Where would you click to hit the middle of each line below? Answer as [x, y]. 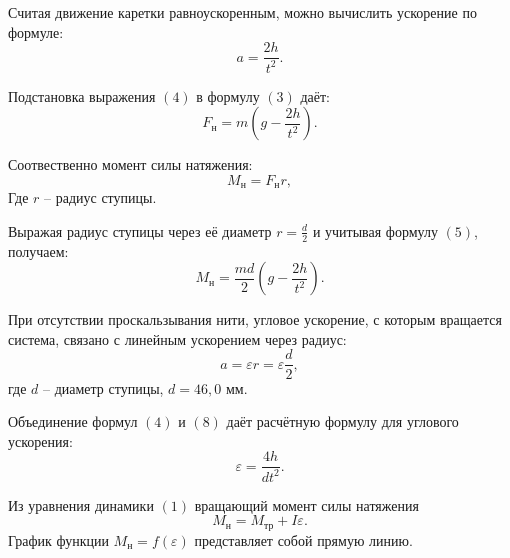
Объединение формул [73, 421]
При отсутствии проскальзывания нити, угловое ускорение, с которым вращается [255, 319]
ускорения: [40, 440]
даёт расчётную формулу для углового [342, 421]
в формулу [228, 95]
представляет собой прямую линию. [303, 539]
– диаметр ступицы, [103, 387]
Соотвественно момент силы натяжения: [130, 164]
